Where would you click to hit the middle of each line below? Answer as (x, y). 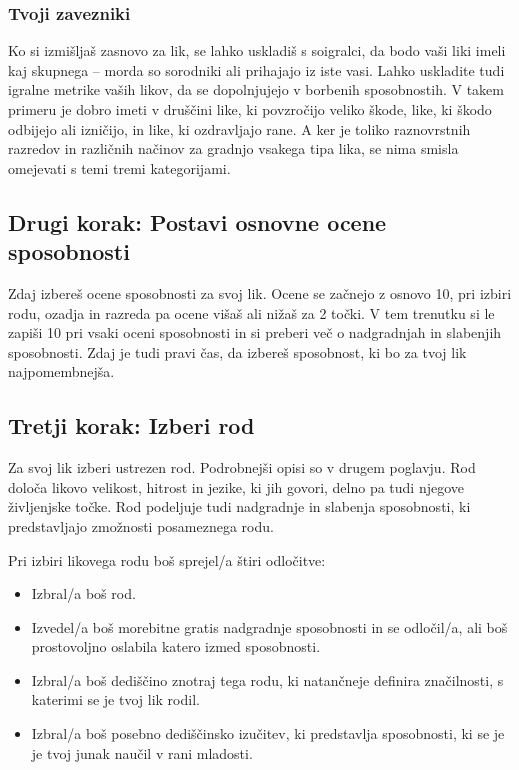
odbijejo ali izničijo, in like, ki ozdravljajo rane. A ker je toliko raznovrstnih (239, 128)
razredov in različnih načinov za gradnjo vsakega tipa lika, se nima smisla (233, 148)
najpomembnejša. (61, 371)
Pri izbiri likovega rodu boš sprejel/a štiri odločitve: (167, 559)
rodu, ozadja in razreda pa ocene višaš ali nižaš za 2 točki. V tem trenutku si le (251, 312)
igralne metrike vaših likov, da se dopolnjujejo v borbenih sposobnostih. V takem (256, 89)
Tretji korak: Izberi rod (131, 425)
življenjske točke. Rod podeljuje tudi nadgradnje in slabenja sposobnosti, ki (239, 506)
